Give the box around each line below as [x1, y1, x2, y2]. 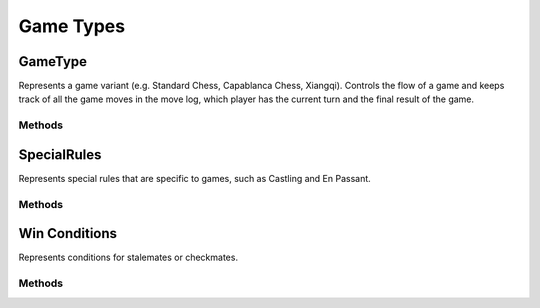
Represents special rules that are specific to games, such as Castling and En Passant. [18, 172, 372, 184]
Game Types [18, 15, 125, 37]
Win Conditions [18, 225, 118, 242]
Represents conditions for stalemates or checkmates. [18, 251, 239, 264]
